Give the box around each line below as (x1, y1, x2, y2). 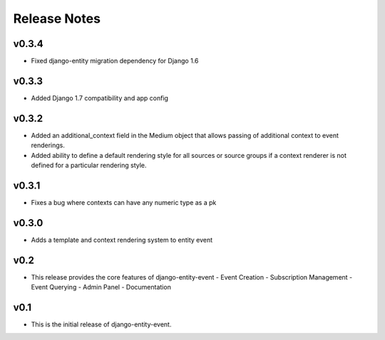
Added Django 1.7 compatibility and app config (31, 93, 169, 102)
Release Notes (13, 11, 101, 26)
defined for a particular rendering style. (31, 161, 147, 170)
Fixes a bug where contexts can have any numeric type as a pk (31, 198, 217, 206)
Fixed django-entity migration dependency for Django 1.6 (31, 57, 199, 65)
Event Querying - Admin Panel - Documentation (31, 283, 171, 292)
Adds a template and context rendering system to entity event (31, 235, 213, 244)
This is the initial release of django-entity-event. (31, 320, 172, 329)
